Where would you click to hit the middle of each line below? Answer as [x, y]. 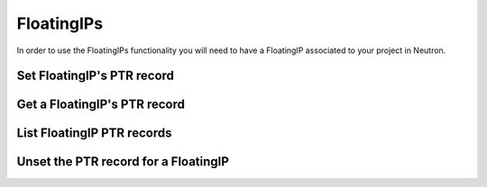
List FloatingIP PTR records [94, 134]
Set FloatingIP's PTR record [96, 76]
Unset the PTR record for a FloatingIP [123, 162]
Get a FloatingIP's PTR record [101, 105]
